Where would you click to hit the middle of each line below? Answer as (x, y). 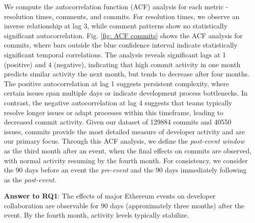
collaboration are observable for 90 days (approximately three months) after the (124, 205)
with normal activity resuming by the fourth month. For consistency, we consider (126, 160)
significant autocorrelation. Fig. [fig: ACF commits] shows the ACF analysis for (123, 35)
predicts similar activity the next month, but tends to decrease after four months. (127, 74)
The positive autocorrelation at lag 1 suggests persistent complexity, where (116, 83)
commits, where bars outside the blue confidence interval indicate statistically (121, 45)
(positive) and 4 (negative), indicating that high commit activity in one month (122, 64)
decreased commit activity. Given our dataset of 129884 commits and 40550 (118, 122)
